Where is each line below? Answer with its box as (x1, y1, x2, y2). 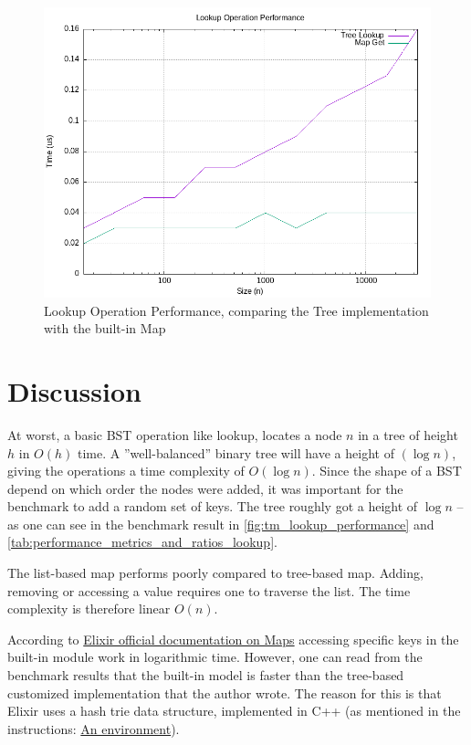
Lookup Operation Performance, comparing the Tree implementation (44, 300, 429, 320)
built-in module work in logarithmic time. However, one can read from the (7, 647, 423, 666)
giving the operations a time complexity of (7, 461, 245, 480)
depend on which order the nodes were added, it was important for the (7, 478, 403, 498)
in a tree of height (358, 425, 458, 444)
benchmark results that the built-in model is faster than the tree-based (7, 666, 404, 685)
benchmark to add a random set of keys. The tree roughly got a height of (7, 497, 418, 516)
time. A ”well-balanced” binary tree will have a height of (77, 443, 394, 462)
